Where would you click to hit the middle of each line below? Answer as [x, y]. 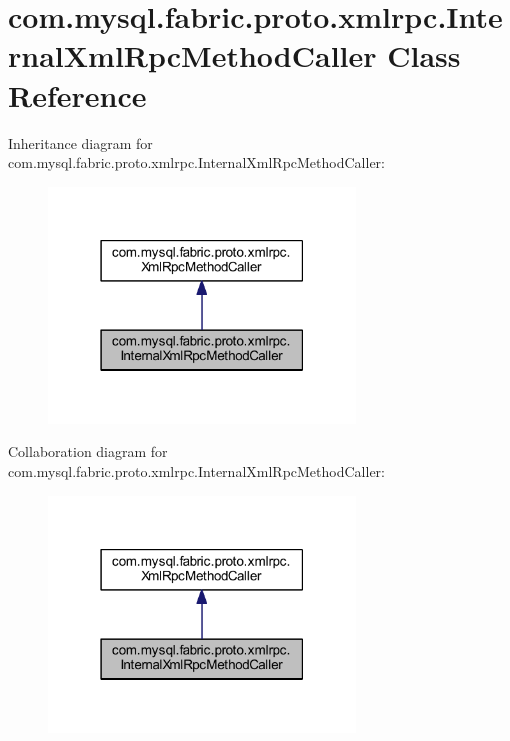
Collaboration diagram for [88, 451]
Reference [77, 94]
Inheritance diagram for [80, 142]
